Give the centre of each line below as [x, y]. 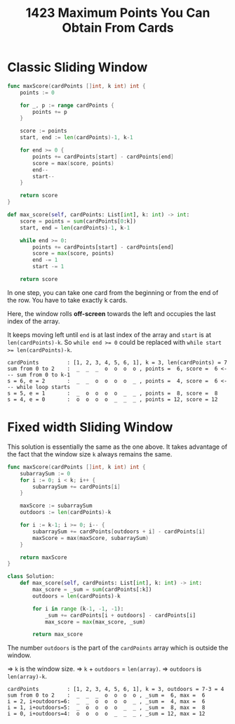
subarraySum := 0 [45, 473]
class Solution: [31, 577]
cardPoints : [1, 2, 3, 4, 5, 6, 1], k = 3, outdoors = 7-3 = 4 [116, 690]
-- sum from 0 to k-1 [39, 375]
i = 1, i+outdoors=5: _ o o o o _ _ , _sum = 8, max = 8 [106, 708]
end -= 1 [45, 260]
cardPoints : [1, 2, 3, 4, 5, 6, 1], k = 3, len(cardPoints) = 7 [117, 362]
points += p [50, 112]
